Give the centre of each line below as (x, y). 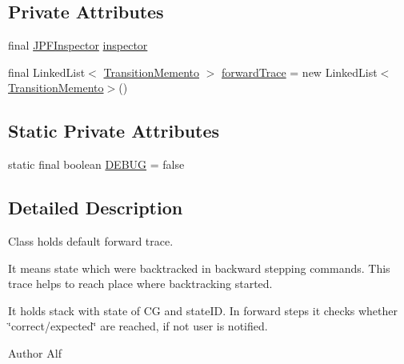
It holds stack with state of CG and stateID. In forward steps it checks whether (203, 310)
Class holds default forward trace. (91, 240)
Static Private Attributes (114, 131)
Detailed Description (96, 208)
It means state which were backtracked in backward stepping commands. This (199, 268)
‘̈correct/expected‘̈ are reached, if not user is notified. (138, 326)
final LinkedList (47, 72)
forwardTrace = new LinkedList (300, 72)
